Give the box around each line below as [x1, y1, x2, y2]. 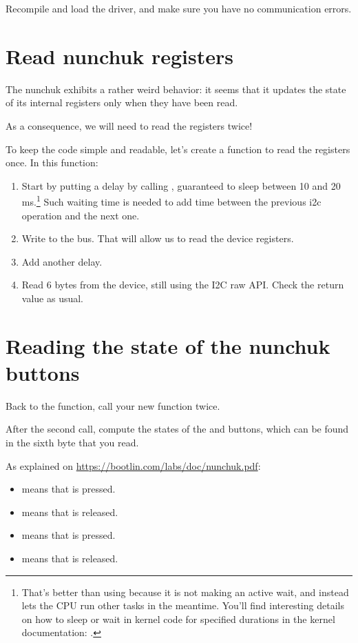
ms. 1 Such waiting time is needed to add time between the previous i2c [21, 192, 322, 208]
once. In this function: [6, 155, 98, 170]
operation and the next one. [21, 208, 140, 222]
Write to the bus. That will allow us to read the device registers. [21, 231, 294, 246]
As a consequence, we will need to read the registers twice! [6, 118, 253, 132]
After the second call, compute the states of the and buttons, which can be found [6, 422, 349, 436]
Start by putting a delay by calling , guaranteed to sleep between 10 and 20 [21, 178, 341, 192]
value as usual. [21, 290, 84, 305]
